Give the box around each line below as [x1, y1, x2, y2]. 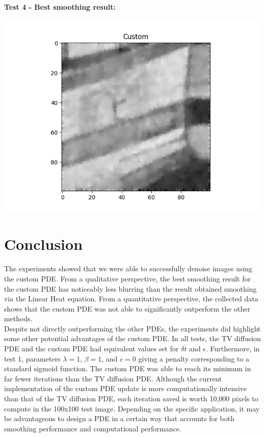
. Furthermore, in [206, 343, 260, 354]
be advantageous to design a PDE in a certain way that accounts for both [4, 413, 235, 424]
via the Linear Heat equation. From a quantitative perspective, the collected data [4, 293, 258, 304]
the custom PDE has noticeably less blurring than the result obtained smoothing [4, 283, 257, 294]
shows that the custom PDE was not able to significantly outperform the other [4, 303, 250, 314]
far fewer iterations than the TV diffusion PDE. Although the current [4, 373, 222, 383]
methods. [4, 313, 33, 324]
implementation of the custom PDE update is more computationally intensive [4, 383, 247, 394]
